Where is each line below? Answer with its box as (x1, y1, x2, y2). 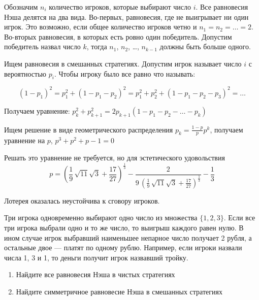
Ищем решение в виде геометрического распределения (4, 124, 173, 135)
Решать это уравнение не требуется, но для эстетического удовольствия (4, 152, 225, 163)
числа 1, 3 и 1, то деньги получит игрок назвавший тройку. (4, 252, 188, 262)
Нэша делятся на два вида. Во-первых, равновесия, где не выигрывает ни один (4, 11, 249, 22)
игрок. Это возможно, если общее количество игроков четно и (4, 21, 197, 32)
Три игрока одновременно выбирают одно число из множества (4, 212, 198, 223)
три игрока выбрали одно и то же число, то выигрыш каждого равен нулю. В (4, 222, 244, 233)
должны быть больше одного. (159, 41, 251, 52)
